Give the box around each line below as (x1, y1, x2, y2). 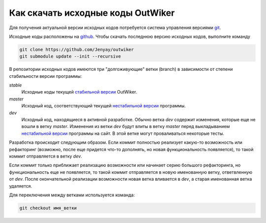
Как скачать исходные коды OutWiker (9, 7, 175, 18)
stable (9, 82, 22, 88)
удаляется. (9, 183, 32, 189)
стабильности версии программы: (9, 73, 82, 79)
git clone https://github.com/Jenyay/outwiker (19, 47, 134, 52)
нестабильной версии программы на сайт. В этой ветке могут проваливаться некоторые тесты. (21, 130, 224, 136)
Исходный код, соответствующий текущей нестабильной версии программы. (21, 103, 186, 109)
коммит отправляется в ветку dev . (9, 153, 82, 159)
